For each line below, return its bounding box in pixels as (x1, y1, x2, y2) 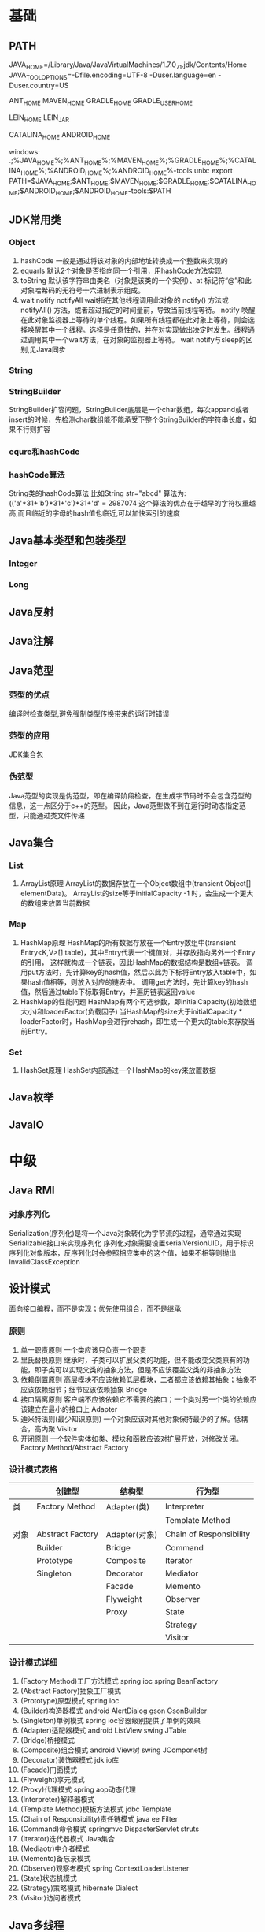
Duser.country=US (9, 80, 69, 90)
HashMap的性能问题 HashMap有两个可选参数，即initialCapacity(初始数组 (20, 996, 257, 1006)
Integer (9, 557, 38, 568)
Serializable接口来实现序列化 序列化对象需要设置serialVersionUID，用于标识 (9, 1238, 254, 1248)
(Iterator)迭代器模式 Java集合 (20, 1834, 116, 1844)
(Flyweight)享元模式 (20, 1775, 85, 1785)
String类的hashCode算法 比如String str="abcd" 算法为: (9, 489, 186, 498)
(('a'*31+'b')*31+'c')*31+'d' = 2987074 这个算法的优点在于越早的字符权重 (9, 498, 249, 508)
